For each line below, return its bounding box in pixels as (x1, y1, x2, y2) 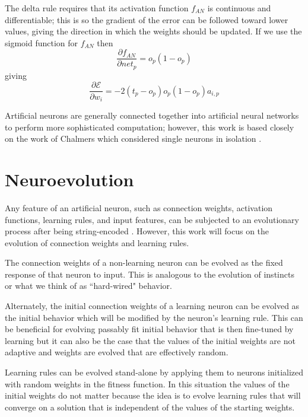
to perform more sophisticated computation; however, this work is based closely (5, 120, 294, 133)
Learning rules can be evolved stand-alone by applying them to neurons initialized (5, 366, 304, 378)
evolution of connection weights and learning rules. (5, 236, 189, 249)
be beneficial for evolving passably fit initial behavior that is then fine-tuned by (5, 323, 294, 335)
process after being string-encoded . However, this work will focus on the (5, 225, 269, 237)
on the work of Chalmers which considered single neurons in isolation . (5, 132, 262, 145)
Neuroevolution (5, 167, 134, 191)
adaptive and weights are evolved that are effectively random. (5, 346, 228, 358)
